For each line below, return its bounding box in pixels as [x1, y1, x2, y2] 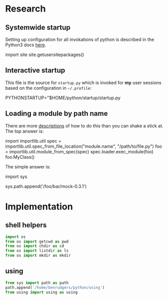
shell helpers [5, 221, 47, 229]
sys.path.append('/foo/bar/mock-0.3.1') [5, 183, 87, 189]
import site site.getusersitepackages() [5, 51, 84, 57]
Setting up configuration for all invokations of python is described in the [5, 36, 154, 42]
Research [5, 3, 46, 15]
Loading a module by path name [5, 109, 108, 118]
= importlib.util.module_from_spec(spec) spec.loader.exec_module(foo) [5, 148, 154, 154]
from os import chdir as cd [5, 244, 65, 249]
